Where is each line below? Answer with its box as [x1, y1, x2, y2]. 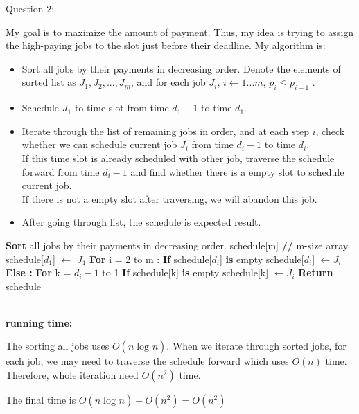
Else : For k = [6, 265, 71, 280]
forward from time [21, 164, 100, 179]
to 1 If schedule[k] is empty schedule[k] [102, 265, 269, 280]
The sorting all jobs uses [6, 339, 110, 353]
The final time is [6, 393, 76, 407]
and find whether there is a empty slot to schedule [130, 164, 344, 179]
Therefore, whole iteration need [6, 368, 139, 382]
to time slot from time [74, 100, 169, 115]
